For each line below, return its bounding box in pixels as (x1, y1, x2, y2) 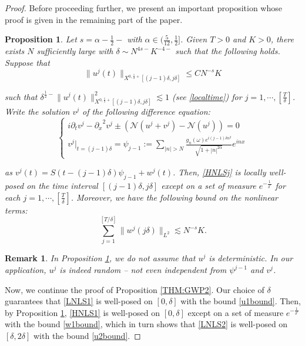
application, (5, 264, 46, 276)
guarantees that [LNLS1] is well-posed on (5, 295, 153, 307)
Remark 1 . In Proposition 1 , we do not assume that (5, 252, 196, 264)
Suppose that (5, 56, 50, 68)
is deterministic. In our (209, 252, 293, 264)
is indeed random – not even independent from (59, 264, 227, 276)
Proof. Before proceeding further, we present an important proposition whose (5, 2, 282, 14)
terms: (5, 204, 28, 216)
